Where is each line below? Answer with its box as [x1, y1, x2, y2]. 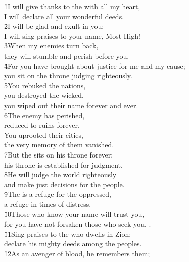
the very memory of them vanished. [4, 139, 114, 150]
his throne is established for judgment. [4, 159, 123, 170]
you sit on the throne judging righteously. [4, 70, 132, 81]
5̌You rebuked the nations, [4, 80, 86, 90]
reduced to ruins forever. [4, 120, 80, 130]
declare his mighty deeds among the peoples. [4, 238, 142, 249]
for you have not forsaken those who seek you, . [4, 219, 151, 229]
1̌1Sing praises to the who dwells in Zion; [4, 228, 131, 239]
